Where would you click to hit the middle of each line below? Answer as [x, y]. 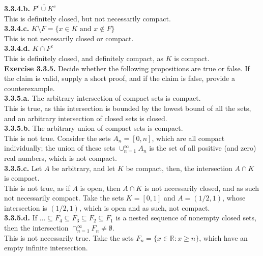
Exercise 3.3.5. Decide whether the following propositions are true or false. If [127, 68]
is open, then [100, 188]
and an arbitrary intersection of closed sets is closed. [86, 118]
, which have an [223, 237]
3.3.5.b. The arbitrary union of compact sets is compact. [94, 128]
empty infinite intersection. [46, 248]
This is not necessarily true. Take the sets [69, 237]
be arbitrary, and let [84, 168]
